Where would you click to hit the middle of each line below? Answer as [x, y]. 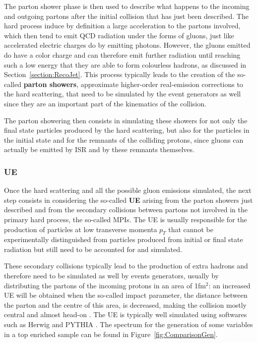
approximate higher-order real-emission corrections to [162, 84]
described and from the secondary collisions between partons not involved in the [126, 210]
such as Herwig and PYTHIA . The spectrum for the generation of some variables [128, 324]
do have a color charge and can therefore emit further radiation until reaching [122, 54]
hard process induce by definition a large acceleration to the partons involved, [122, 26]
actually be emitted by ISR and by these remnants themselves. [99, 149]
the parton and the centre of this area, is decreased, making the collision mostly [125, 304]
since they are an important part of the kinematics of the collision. [105, 103]
